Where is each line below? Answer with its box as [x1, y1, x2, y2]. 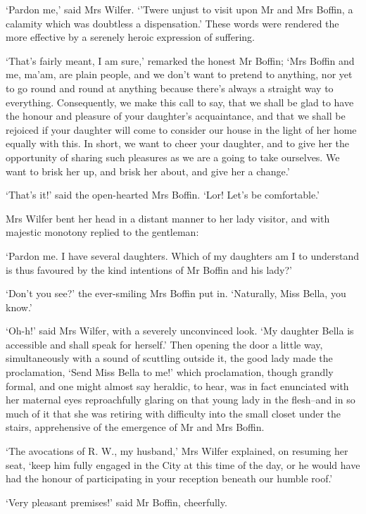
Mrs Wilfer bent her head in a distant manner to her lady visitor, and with [6, 211, 330, 225]
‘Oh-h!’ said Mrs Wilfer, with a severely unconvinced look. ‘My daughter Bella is [6, 323, 354, 338]
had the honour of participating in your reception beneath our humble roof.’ [6, 471, 333, 486]
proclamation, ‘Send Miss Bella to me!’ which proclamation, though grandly [6, 365, 334, 380]
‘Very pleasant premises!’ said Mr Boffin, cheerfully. [6, 494, 227, 509]
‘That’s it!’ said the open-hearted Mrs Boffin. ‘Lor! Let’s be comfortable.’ [6, 187, 320, 202]
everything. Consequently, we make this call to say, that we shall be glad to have [6, 94, 354, 109]
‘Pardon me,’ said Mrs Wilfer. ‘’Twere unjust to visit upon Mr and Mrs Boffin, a [6, 2, 353, 16]
